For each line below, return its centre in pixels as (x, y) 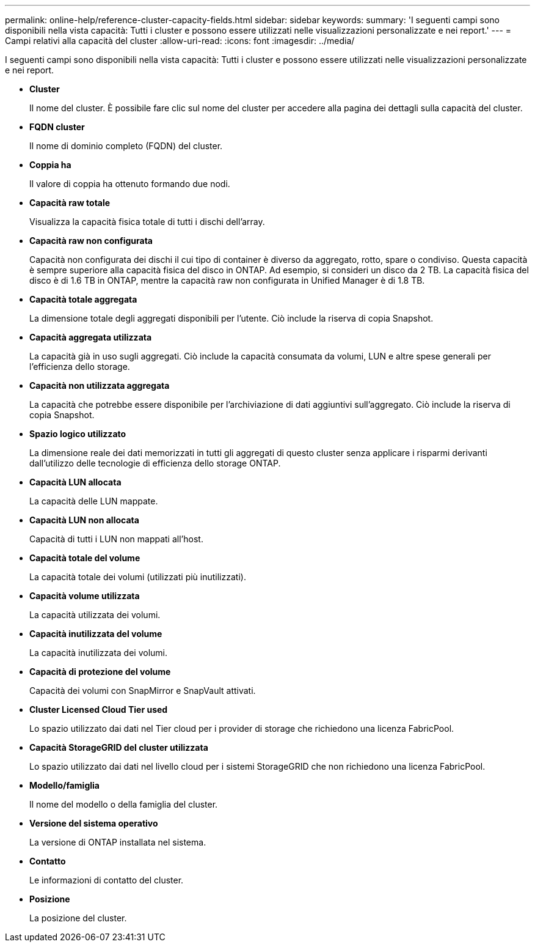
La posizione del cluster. (78, 918)
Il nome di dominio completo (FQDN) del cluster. (126, 146)
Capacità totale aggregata (83, 299)
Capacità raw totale (70, 203)
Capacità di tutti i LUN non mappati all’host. (116, 539)
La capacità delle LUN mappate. (94, 501)
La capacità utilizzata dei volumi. (95, 615)
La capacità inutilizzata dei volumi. (98, 653)
